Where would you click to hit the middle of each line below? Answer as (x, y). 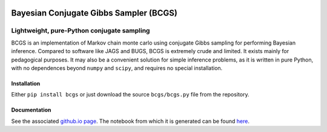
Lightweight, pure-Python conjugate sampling (81, 31)
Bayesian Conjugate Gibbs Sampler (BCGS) (94, 13)
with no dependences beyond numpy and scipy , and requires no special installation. (117, 68)
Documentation (31, 110)
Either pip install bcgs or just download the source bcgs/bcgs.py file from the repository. (130, 95)
